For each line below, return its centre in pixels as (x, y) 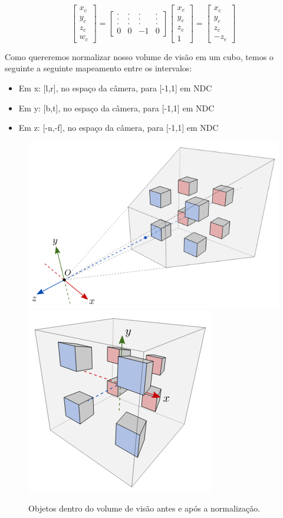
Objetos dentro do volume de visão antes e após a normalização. (144, 508)
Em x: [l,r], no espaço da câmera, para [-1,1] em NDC (115, 88)
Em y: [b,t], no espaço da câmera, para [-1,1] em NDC (116, 108)
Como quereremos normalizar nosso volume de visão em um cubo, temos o (139, 56)
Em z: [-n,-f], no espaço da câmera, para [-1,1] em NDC (119, 128)
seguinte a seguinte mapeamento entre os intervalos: (98, 68)
